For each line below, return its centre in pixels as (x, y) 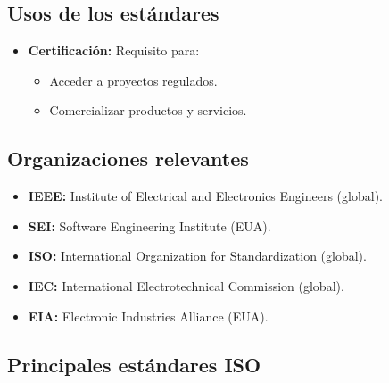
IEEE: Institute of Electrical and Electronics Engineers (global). (205, 196)
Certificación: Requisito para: (114, 50)
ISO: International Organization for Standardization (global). (197, 256)
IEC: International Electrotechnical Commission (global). (186, 285)
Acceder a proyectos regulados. (133, 80)
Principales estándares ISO (134, 364)
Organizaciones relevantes (128, 158)
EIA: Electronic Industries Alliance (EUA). (148, 316)
